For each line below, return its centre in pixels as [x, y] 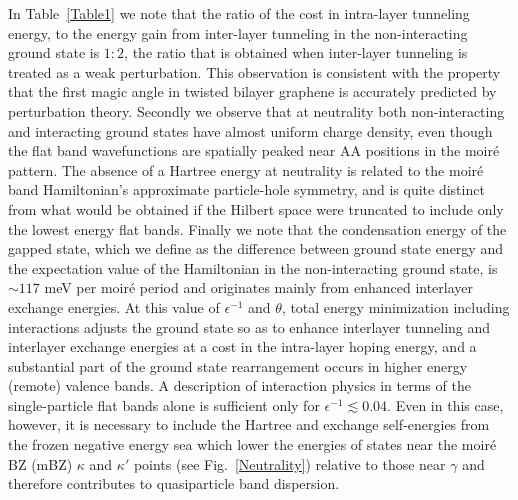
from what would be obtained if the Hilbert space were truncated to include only [256, 208]
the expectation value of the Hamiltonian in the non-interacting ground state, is [253, 267]
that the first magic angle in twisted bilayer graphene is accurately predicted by [252, 91]
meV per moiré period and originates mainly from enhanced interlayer [259, 287]
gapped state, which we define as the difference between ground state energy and [255, 248]
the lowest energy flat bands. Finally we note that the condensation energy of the [257, 228]
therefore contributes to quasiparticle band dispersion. [174, 483]
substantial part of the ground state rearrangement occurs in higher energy [238, 365]
